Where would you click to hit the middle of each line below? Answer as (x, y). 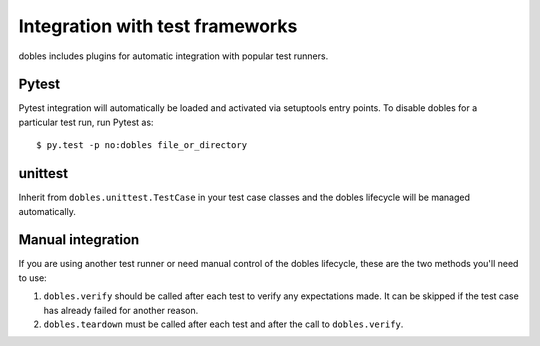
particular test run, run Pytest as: (86, 122)
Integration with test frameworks (158, 26)
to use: (32, 277)
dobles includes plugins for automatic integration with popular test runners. (173, 56)
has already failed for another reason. (121, 310)
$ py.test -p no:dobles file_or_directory (142, 145)
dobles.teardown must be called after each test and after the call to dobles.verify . (223, 324)
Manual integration (79, 240)
